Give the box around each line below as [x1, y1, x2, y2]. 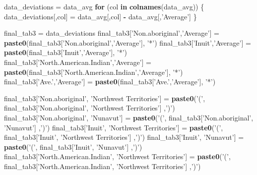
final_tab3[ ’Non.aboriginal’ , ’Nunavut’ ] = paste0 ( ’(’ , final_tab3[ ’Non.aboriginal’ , [4, 112, 254, 122]
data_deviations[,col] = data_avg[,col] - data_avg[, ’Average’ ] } [4, 11, 197, 21]
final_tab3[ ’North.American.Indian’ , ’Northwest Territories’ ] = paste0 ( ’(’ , [4, 151, 231, 162]
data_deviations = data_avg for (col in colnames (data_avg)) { [4, 1, 204, 11]
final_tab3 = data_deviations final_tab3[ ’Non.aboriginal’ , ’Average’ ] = [4, 28, 219, 38]
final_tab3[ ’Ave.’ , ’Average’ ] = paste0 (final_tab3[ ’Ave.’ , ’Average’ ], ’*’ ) [4, 76, 216, 87]
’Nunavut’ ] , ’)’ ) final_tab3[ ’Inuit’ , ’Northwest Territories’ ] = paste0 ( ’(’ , [4, 122, 223, 132]
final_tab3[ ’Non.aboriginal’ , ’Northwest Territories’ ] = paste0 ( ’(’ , [4, 93, 205, 103]
